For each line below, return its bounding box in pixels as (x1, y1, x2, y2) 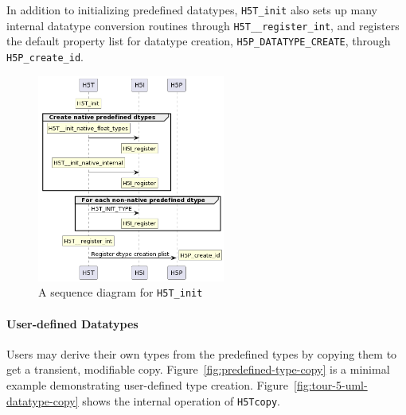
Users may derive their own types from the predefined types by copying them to (6, 345, 397, 362)
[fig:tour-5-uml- (294, 377, 368, 394)
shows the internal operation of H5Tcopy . (82, 392, 281, 409)
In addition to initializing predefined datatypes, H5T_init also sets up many (6, 2, 377, 17)
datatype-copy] (6, 392, 79, 409)
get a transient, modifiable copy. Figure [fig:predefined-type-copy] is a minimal (6, 361, 390, 378)
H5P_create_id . (6, 48, 84, 64)
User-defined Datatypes (6, 315, 139, 332)
